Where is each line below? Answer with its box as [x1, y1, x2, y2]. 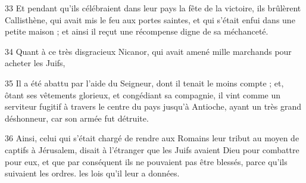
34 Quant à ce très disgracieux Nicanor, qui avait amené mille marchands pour [5, 45, 292, 57]
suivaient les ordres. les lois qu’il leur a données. [5, 167, 180, 179]
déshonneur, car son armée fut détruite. [5, 111, 149, 124]
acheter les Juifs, [5, 57, 65, 69]
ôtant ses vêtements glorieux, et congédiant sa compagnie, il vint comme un [5, 88, 281, 101]
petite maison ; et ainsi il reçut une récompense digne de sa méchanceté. [5, 25, 268, 38]
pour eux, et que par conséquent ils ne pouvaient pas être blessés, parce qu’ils [5, 155, 288, 168]
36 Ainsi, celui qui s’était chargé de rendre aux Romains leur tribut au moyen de [5, 132, 299, 144]
